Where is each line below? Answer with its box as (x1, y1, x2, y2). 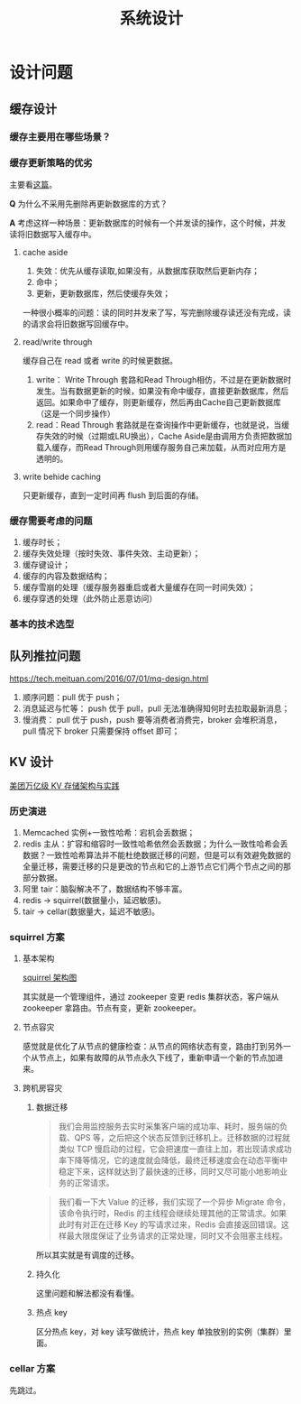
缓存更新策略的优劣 (9, 157, 93, 170)
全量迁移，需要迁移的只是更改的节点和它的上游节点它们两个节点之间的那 (22, 861, 291, 872)
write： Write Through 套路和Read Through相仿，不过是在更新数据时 (35, 374, 292, 384)
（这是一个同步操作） (35, 408, 115, 419)
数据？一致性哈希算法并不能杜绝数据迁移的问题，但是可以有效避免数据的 (22, 849, 291, 860)
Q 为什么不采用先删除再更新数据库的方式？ (9, 198, 169, 208)
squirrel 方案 (9, 930, 65, 943)
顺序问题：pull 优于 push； (22, 691, 123, 702)
